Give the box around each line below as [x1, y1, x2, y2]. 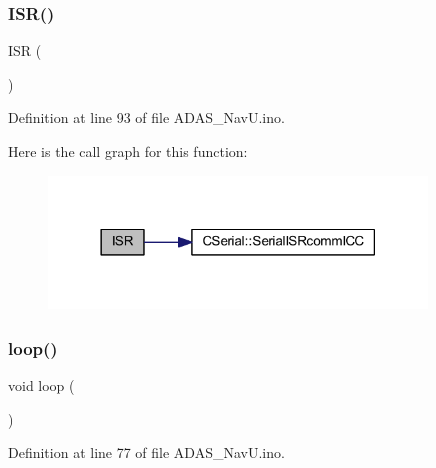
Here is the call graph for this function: [8, 141, 248, 161]
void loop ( [8, 375, 75, 396]
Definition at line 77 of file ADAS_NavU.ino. [8, 442, 285, 463]
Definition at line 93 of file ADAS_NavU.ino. [8, 107, 285, 128]
